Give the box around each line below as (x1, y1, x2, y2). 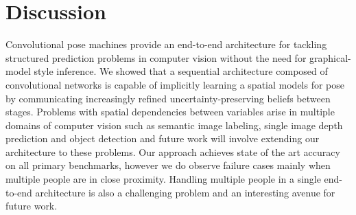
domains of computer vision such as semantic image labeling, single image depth (5, 117, 343, 132)
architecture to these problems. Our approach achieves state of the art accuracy (5, 144, 340, 159)
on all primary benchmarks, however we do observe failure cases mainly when (5, 158, 331, 172)
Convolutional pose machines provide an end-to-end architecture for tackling (5, 37, 327, 52)
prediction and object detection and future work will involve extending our (5, 131, 320, 146)
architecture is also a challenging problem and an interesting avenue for (35, 185, 335, 199)
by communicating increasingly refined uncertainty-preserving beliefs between (5, 91, 331, 105)
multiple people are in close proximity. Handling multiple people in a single (5, 172, 321, 186)
